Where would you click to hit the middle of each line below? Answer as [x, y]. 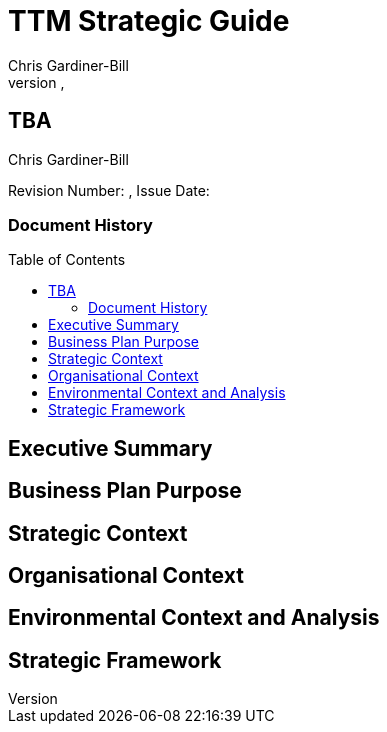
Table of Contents [67, 260]
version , [36, 82]
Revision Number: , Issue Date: [109, 190]
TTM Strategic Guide [149, 21]
